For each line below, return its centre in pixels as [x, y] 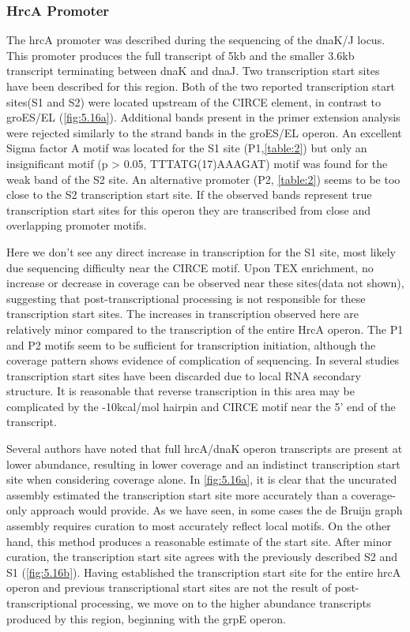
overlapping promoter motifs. [77, 225]
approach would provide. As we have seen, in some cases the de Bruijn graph [216, 510]
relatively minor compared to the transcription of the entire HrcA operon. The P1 [205, 329]
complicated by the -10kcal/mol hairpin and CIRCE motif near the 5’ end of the [201, 406]
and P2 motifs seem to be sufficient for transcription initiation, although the [191, 344]
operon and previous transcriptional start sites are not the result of [169, 587]
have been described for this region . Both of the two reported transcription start [201, 86]
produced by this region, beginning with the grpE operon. [147, 618]
